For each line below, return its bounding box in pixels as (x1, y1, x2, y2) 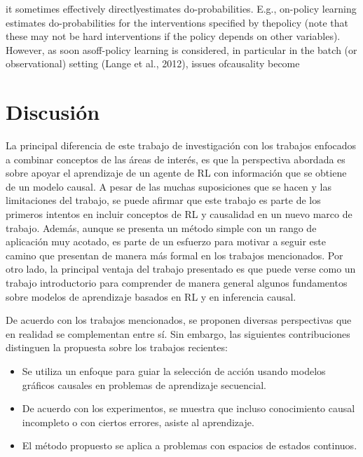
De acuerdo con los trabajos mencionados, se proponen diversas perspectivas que (6, 313, 352, 327)
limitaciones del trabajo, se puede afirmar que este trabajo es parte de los (6, 193, 321, 207)
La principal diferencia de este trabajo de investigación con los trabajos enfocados (6, 138, 357, 153)
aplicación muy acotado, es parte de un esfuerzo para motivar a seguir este (6, 234, 327, 249)
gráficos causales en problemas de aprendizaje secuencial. (22, 377, 266, 392)
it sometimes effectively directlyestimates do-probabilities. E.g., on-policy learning (6, 1, 357, 15)
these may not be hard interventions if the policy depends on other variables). (6, 29, 341, 43)
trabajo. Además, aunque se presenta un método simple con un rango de (6, 220, 317, 235)
